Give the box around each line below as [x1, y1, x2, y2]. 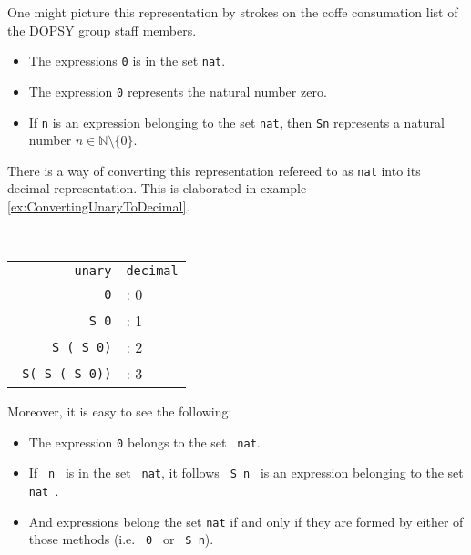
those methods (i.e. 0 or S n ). [28, 529, 214, 549]
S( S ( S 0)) [22, 365, 112, 381]
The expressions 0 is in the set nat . [28, 51, 226, 70]
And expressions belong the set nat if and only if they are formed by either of [28, 511, 464, 530]
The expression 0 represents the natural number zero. [28, 81, 327, 100]
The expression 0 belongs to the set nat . [28, 432, 261, 451]
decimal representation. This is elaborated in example [7, 179, 307, 198]
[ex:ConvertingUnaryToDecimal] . [7, 197, 190, 215]
